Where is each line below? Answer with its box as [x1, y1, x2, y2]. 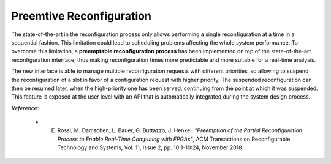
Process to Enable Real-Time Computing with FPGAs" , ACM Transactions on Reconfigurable [57, 135, 291, 143]
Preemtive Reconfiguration [11, 9, 151, 23]
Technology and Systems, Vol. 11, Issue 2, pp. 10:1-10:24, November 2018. [57, 144, 244, 151]
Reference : [11, 104, 39, 111]
